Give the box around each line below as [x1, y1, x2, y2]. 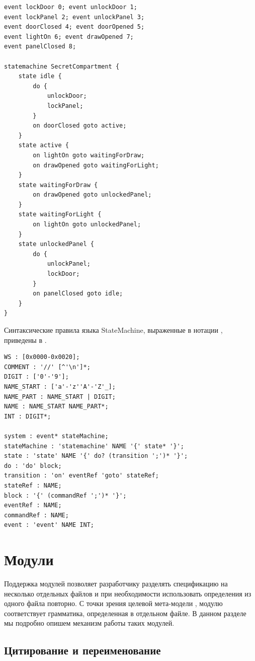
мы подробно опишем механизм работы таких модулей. [4, 618, 175, 628]
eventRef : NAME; [4, 502, 62, 509]
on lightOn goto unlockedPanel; [33, 221, 141, 228]
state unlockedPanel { [18, 241, 94, 248]
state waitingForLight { [18, 211, 102, 218]
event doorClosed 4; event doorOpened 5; [4, 23, 145, 31]
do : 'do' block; [4, 462, 62, 469]
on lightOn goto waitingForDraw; [33, 151, 145, 159]
